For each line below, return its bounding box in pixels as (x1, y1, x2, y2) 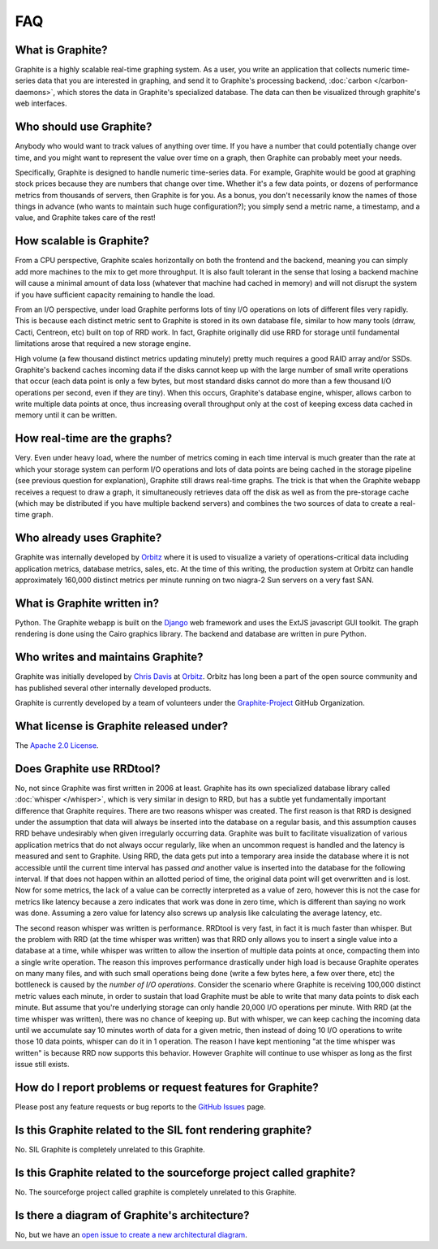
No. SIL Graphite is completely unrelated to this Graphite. (15, 1145, 206, 1154)
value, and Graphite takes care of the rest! (15, 213, 156, 223)
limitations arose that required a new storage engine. (15, 339, 191, 348)
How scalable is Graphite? (15, 234, 150, 248)
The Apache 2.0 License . (15, 740, 99, 750)
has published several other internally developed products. (15, 683, 212, 693)
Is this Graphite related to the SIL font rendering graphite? (15, 1123, 312, 1137)
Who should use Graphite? (15, 120, 152, 134)
